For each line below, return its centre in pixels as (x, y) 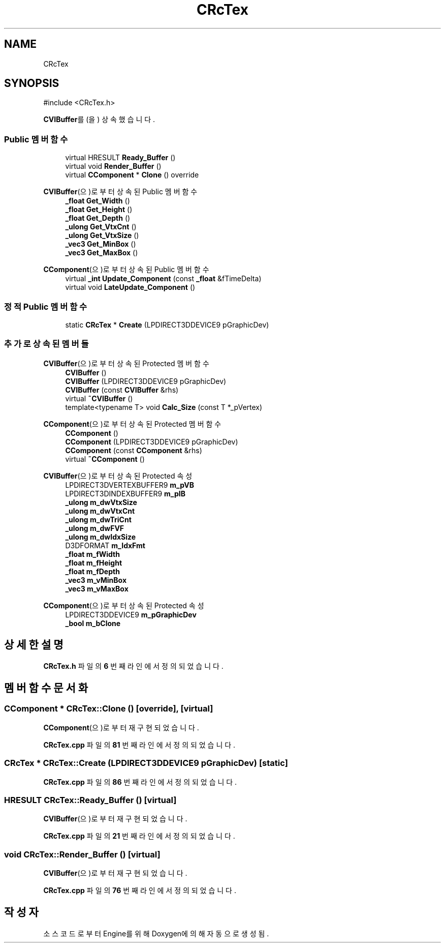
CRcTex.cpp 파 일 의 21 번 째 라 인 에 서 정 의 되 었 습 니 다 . (139, 836)
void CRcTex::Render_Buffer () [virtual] (82, 854)
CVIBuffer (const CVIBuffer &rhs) (122, 390)
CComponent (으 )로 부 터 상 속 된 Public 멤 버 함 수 (126, 270)
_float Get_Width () (98, 201)
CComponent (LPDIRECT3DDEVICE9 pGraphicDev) (152, 441)
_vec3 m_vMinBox (96, 580)
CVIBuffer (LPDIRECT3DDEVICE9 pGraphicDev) (146, 381)
